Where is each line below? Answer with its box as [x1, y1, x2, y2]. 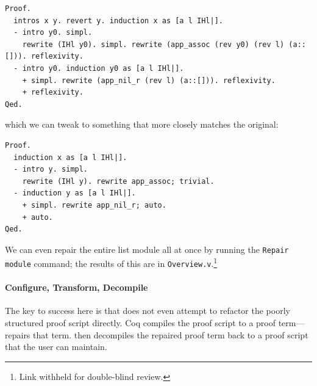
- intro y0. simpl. [13, 28, 93, 37]
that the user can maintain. [5, 340, 107, 353]
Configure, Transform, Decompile [5, 281, 148, 294]
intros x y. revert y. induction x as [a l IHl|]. [13, 16, 223, 25]
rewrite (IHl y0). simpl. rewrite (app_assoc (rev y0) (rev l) [22, 40, 285, 49]
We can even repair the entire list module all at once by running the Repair [5, 242, 289, 255]
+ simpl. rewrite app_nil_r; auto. [22, 200, 166, 209]
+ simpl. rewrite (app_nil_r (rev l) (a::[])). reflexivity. [22, 76, 276, 85]
